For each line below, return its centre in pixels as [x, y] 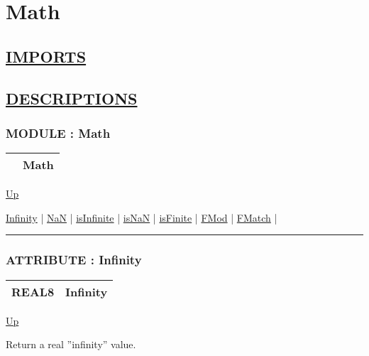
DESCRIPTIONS [72, 98]
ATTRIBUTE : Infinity [74, 260]
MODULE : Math [58, 133]
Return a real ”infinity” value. [71, 344]
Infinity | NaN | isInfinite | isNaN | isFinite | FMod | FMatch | [142, 217]
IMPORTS [46, 56]
